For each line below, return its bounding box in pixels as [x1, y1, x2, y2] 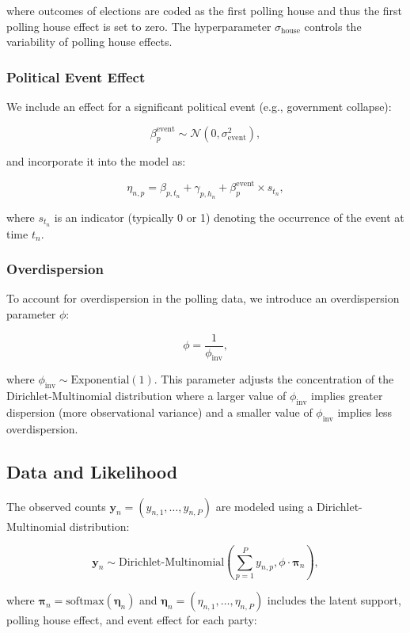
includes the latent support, [267, 591, 401, 608]
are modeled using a [215, 498, 313, 514]
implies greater [311, 387, 383, 404]
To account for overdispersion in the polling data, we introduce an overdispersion [6, 290, 400, 307]
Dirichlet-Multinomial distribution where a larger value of [6, 387, 287, 404]
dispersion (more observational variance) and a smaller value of [6, 404, 313, 420]
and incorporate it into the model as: [6, 153, 186, 170]
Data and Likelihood [6, 459, 178, 483]
